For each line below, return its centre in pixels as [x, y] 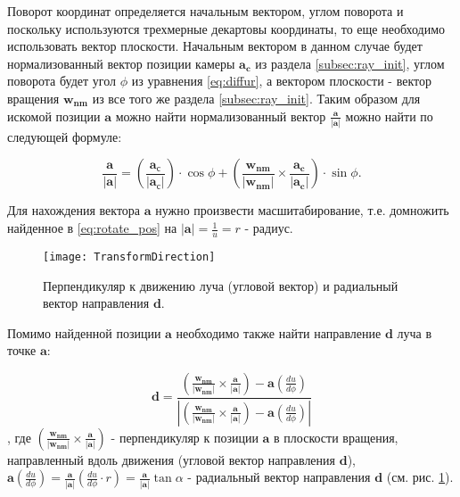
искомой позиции [54, 116]
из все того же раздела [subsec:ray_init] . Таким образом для [256, 98]
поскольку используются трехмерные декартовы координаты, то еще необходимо [226, 28]
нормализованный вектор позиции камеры [121, 63]
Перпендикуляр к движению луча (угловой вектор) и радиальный [221, 285]
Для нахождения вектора [74, 210]
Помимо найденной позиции [84, 332]
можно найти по [389, 116]
